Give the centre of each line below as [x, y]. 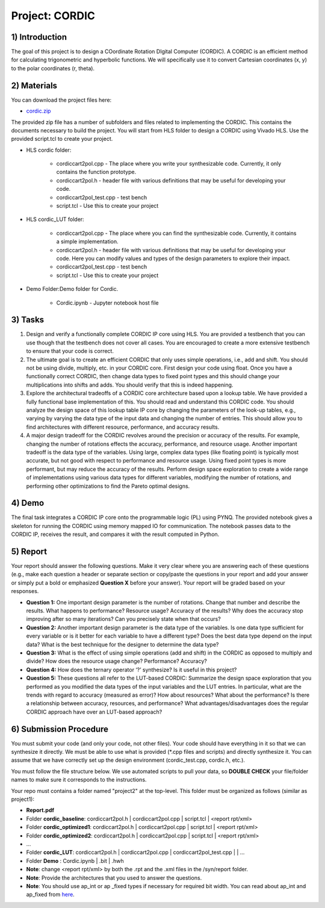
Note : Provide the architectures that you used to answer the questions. [114, 878]
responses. [25, 591]
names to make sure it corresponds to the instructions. [79, 780]
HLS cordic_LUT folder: [55, 219]
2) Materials [34, 85]
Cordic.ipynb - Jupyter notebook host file [107, 303]
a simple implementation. [87, 241]
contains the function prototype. [96, 172]
